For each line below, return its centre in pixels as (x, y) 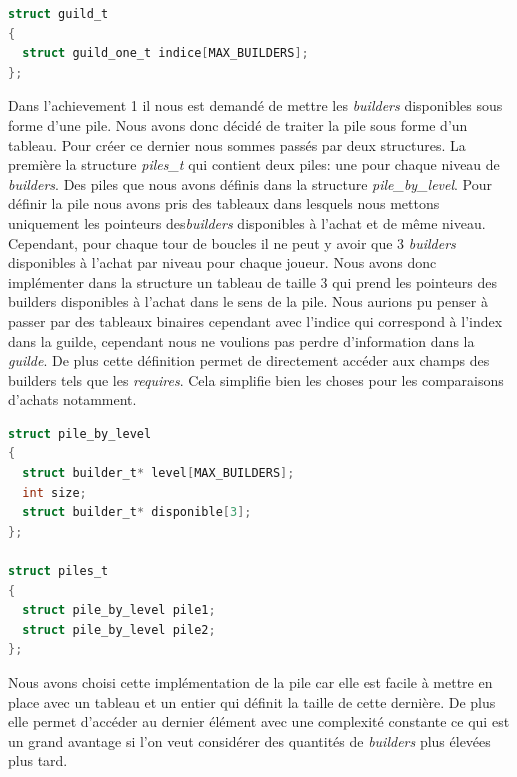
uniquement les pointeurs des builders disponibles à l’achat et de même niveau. (247, 222)
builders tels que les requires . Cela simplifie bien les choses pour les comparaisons (256, 379)
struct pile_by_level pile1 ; (119, 610)
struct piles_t (58, 571)
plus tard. (38, 760)
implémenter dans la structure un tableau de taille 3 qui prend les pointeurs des (253, 281)
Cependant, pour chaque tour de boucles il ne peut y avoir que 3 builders (232, 242)
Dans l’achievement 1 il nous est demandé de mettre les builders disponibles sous (255, 105)
